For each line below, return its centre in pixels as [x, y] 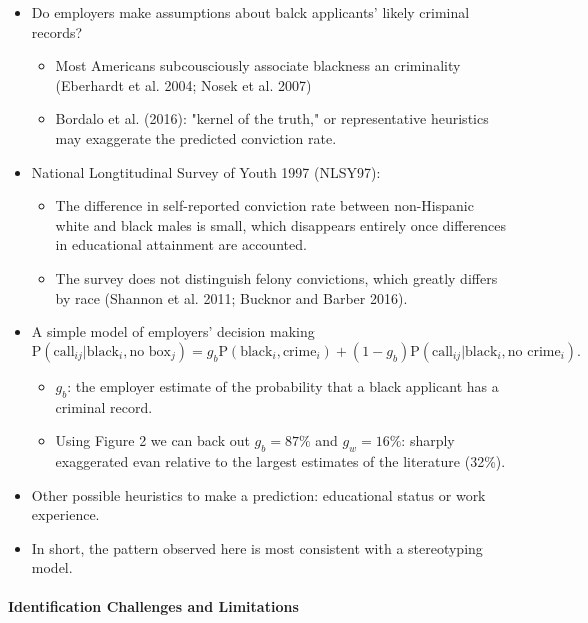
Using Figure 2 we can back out [152, 440]
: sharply [428, 440]
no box [150, 351]
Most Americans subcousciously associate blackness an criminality [258, 65]
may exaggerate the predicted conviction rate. [196, 137]
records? [57, 31]
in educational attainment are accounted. [181, 244]
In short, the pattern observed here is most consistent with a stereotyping [257, 547]
